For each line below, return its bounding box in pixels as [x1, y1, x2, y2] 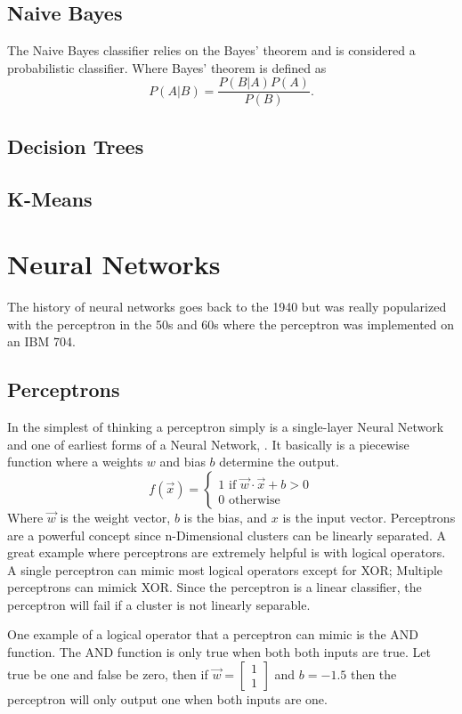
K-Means [7, 184, 93, 212]
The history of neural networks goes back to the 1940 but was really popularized [7, 297, 447, 316]
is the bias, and [183, 507, 268, 526]
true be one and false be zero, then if [7, 664, 208, 683]
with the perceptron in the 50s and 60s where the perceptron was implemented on [7, 314, 455, 333]
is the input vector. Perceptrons [282, 507, 456, 526]
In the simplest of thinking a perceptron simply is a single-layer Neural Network [7, 418, 444, 436]
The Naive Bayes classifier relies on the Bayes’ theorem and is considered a [7, 41, 416, 60]
